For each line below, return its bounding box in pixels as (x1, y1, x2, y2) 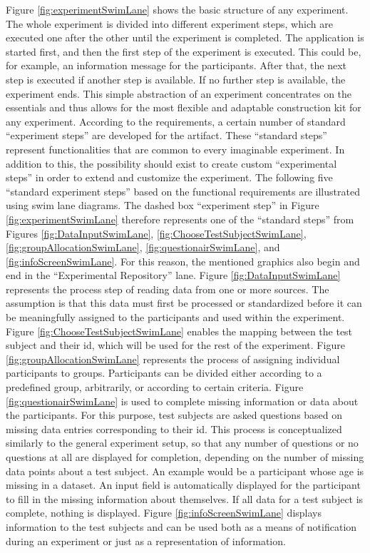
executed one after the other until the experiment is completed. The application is (6, 30, 364, 45)
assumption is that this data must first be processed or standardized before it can (6, 295, 362, 310)
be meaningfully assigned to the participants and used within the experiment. (6, 310, 345, 325)
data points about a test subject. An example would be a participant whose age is (6, 463, 364, 478)
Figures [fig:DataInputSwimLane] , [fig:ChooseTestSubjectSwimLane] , (6, 225, 307, 240)
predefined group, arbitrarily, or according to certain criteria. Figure (6, 380, 304, 395)
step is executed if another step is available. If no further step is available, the (6, 71, 346, 86)
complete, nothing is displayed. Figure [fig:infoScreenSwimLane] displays (6, 505, 322, 520)
